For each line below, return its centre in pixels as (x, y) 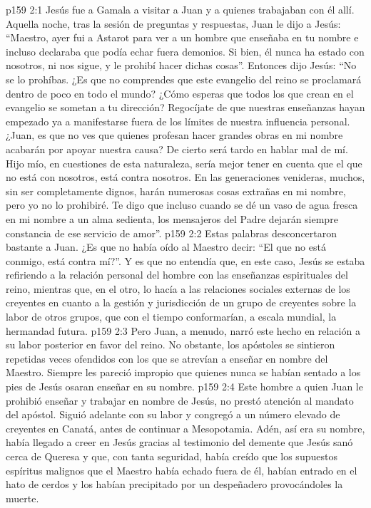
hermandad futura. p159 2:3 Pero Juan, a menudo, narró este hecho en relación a (183, 330)
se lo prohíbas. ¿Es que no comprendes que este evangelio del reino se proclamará (184, 79)
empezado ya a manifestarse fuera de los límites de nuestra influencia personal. (178, 121)
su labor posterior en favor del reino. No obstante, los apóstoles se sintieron (171, 344)
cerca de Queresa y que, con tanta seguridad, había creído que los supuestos (172, 456)
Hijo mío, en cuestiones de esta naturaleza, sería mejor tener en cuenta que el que (184, 163)
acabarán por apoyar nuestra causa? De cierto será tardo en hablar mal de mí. (177, 149)
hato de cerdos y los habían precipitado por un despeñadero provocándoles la (174, 484)
